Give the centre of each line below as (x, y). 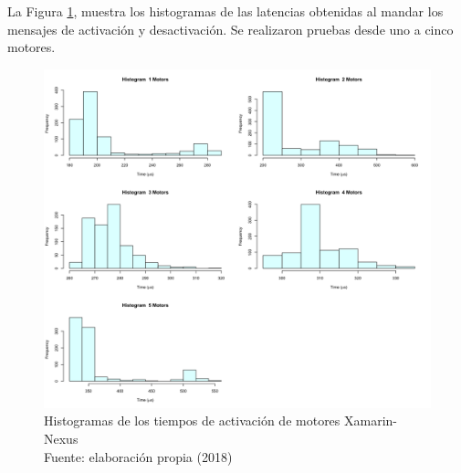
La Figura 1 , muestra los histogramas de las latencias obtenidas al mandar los (225, 11)
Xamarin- (371, 420)
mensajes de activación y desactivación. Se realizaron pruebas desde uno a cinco (230, 29)
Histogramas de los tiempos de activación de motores (192, 420)
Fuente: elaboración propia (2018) (138, 456)
